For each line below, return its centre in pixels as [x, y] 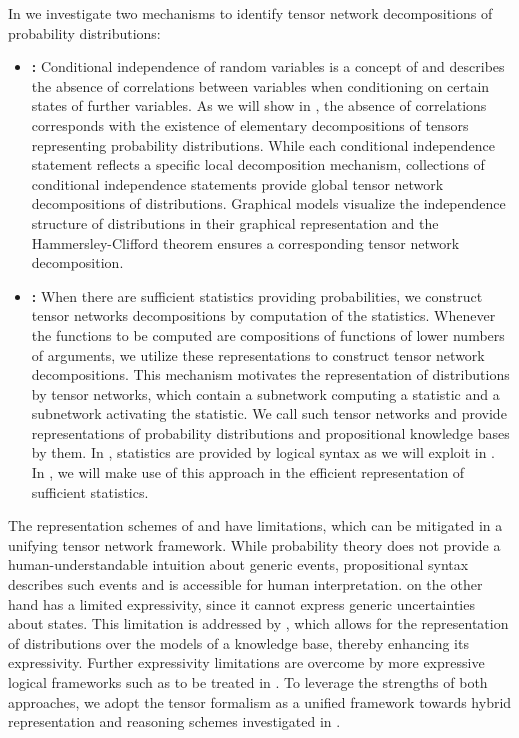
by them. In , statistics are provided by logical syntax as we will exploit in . [263, 452]
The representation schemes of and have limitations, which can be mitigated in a [255, 525]
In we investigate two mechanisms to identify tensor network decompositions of [250, 13]
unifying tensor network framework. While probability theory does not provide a [254, 544]
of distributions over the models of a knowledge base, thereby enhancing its [238, 642]
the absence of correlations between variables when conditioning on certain [260, 85]
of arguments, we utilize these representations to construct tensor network [258, 354]
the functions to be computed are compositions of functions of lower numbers [268, 334]
